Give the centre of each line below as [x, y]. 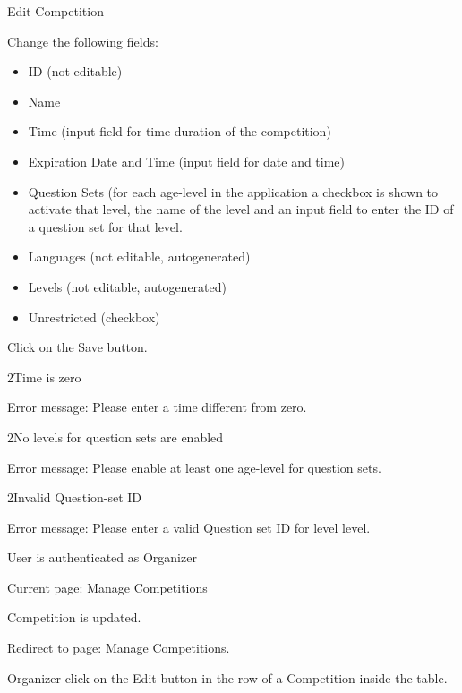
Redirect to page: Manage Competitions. [119, 648]
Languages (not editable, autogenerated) [139, 257]
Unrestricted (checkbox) [94, 317]
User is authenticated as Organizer [102, 557]
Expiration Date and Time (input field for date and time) [187, 161]
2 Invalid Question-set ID [75, 497]
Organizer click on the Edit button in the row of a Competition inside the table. [227, 677]
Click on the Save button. [77, 347]
